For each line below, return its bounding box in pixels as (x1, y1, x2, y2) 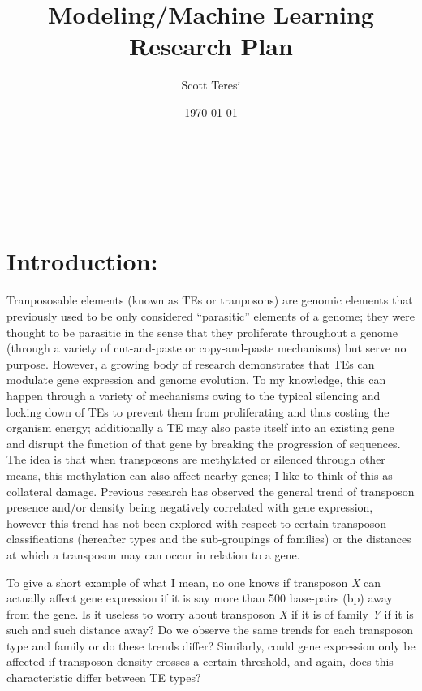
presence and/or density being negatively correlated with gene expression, (6, 499, 373, 516)
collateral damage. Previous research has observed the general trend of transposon (6, 482, 415, 499)
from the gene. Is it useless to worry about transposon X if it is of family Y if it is (6, 605, 414, 622)
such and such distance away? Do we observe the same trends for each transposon (6, 621, 414, 638)
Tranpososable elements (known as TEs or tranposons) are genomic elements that (6, 292, 413, 309)
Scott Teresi (181, 76, 241, 93)
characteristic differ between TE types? (6, 669, 201, 686)
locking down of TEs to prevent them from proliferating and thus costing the (6, 403, 390, 420)
